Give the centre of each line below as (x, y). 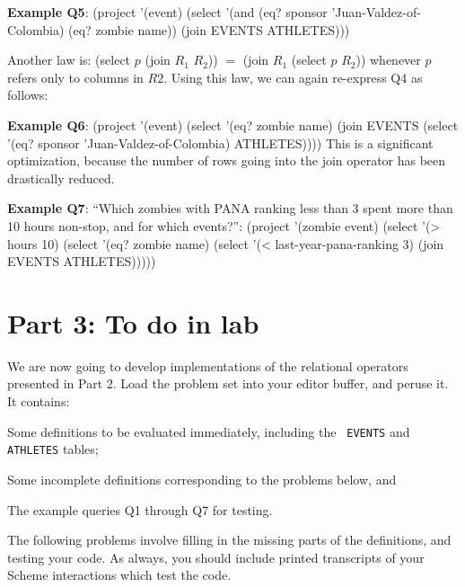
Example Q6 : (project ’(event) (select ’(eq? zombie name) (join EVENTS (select (233, 125)
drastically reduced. (61, 178)
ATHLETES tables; (53, 449)
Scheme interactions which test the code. (119, 575)
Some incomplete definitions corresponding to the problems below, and (202, 479)
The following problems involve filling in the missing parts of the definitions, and (229, 540)
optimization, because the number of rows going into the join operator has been (227, 160)
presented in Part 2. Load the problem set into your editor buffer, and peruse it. (228, 383)
